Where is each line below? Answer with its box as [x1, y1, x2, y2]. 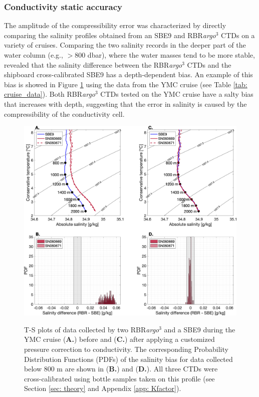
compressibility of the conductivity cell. [4, 108, 125, 119]
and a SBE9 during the [164, 324, 235, 334]
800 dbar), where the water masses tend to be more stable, [75, 50, 255, 60]
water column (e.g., [4, 50, 63, 60]
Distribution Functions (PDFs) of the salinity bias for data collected [24, 353, 233, 364]
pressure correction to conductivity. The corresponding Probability [24, 343, 228, 354]
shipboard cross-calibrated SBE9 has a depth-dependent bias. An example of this [4, 69, 253, 80]
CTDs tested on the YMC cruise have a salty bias [100, 89, 253, 99]
